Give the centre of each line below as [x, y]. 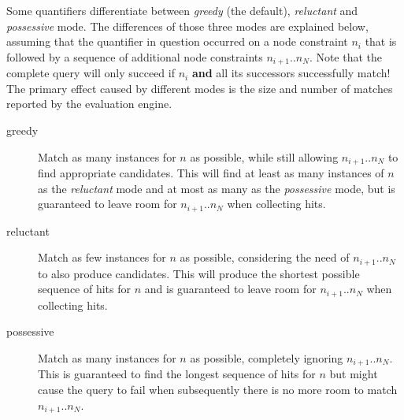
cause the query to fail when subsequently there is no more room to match [218, 390]
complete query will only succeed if [91, 73]
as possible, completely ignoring [267, 357]
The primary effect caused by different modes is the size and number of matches [200, 88]
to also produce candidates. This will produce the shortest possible [199, 273]
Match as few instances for [102, 257]
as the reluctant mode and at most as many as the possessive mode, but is [217, 188]
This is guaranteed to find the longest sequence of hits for [177, 374]
